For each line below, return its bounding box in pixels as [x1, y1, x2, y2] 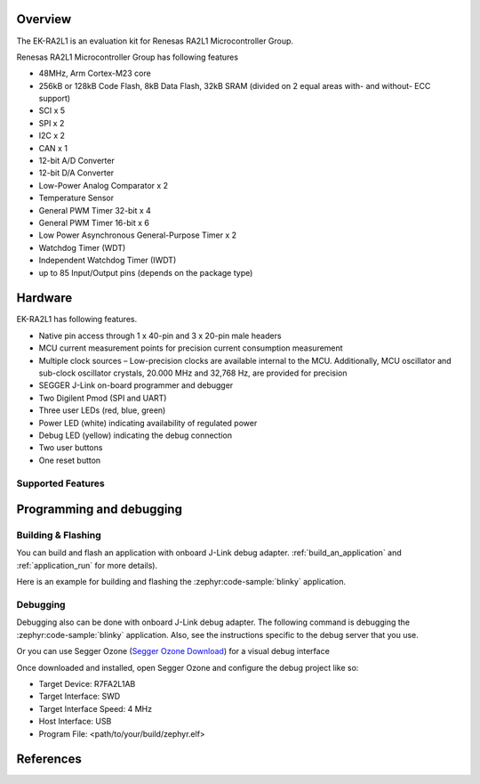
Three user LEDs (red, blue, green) [38, 405, 166, 416]
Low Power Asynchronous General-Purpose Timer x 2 [38, 230, 237, 240]
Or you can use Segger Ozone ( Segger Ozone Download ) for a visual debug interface [16, 646, 331, 657]
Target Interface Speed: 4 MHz [38, 703, 153, 714]
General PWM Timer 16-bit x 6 [38, 217, 150, 228]
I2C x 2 [38, 130, 66, 141]
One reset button [38, 455, 101, 465]
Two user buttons [38, 442, 103, 453]
